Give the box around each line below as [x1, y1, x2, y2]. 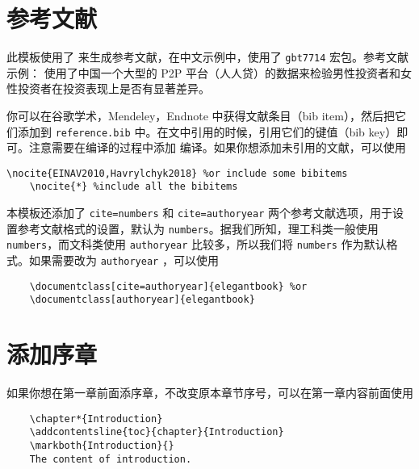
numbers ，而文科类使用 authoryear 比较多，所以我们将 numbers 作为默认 [6, 236, 387, 253]
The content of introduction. [29, 453, 192, 465]
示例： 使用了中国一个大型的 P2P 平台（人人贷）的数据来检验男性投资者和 [6, 64, 401, 81]
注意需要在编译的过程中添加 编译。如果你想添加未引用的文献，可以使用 [28, 139, 406, 156]
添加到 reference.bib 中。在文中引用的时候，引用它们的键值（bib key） [17, 123, 397, 140]
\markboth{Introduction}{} [29, 440, 174, 452]
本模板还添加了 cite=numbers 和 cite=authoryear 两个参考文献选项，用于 [6, 204, 392, 221]
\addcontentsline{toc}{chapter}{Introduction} [29, 426, 284, 438]
